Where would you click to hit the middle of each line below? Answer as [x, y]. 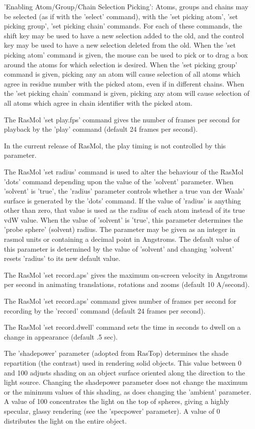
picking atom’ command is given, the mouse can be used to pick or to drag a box [126, 54]
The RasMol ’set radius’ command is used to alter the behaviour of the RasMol [124, 171]
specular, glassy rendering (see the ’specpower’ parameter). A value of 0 [112, 411]
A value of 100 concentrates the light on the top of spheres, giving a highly [117, 401]
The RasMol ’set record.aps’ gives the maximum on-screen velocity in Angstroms [126, 274]
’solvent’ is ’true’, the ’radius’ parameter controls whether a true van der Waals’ [124, 191]
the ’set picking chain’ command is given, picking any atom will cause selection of [127, 93]
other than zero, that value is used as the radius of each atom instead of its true [125, 210]
